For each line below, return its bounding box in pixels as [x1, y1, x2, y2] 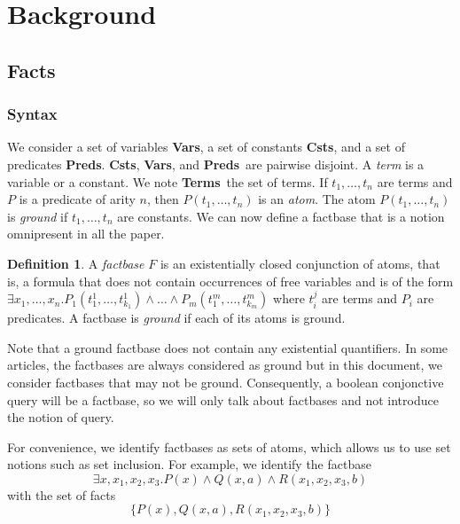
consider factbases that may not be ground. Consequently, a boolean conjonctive [7, 372, 444, 391]
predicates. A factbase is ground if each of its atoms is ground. [7, 309, 346, 327]
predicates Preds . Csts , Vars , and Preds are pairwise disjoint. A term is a [7, 154, 425, 173]
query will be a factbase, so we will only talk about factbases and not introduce [7, 390, 439, 409]
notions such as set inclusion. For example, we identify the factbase [7, 455, 371, 473]
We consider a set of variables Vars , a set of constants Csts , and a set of [7, 137, 405, 156]
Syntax [7, 103, 58, 125]
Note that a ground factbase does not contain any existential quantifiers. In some [7, 338, 448, 356]
